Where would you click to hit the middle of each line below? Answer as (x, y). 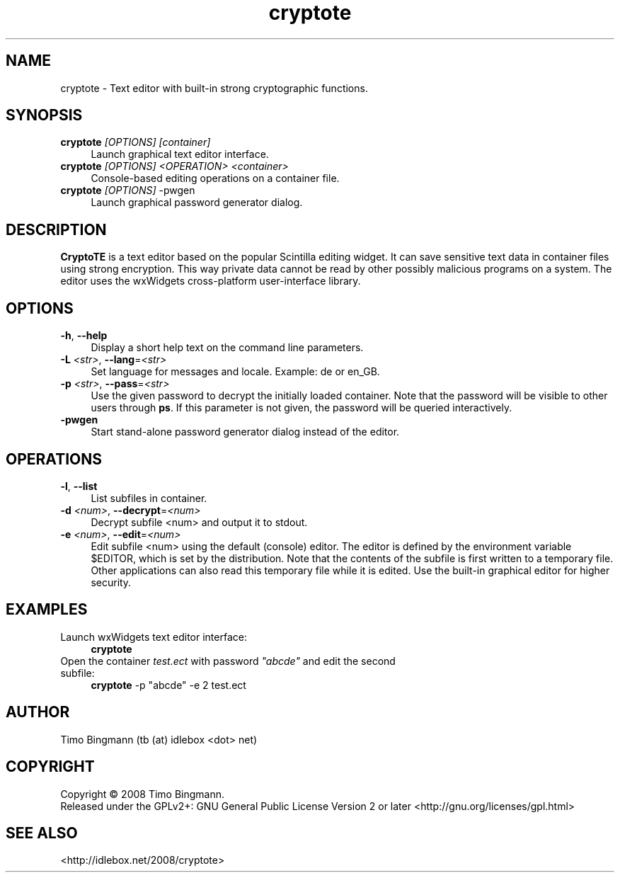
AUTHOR (38, 712)
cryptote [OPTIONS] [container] (136, 142)
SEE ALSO (42, 833)
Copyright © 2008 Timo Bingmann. (143, 794)
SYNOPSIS (44, 115)
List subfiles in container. (149, 498)
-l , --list (79, 486)
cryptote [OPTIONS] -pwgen (128, 190)
